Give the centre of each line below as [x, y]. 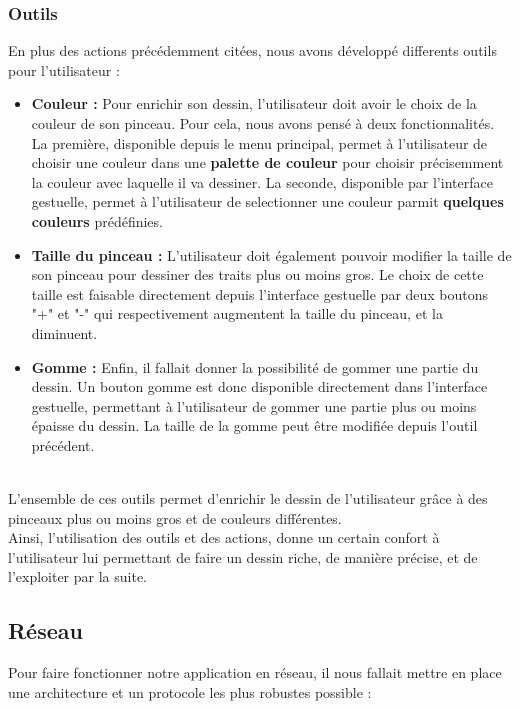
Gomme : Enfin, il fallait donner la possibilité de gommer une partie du [255, 366]
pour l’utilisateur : [64, 69]
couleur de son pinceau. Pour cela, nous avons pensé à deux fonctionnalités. [263, 123]
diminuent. [64, 332]
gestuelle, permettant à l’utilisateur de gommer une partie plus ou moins [254, 405]
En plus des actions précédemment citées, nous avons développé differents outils [252, 50]
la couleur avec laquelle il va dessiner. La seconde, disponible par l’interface [262, 181]
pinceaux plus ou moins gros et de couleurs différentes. [175, 517]
